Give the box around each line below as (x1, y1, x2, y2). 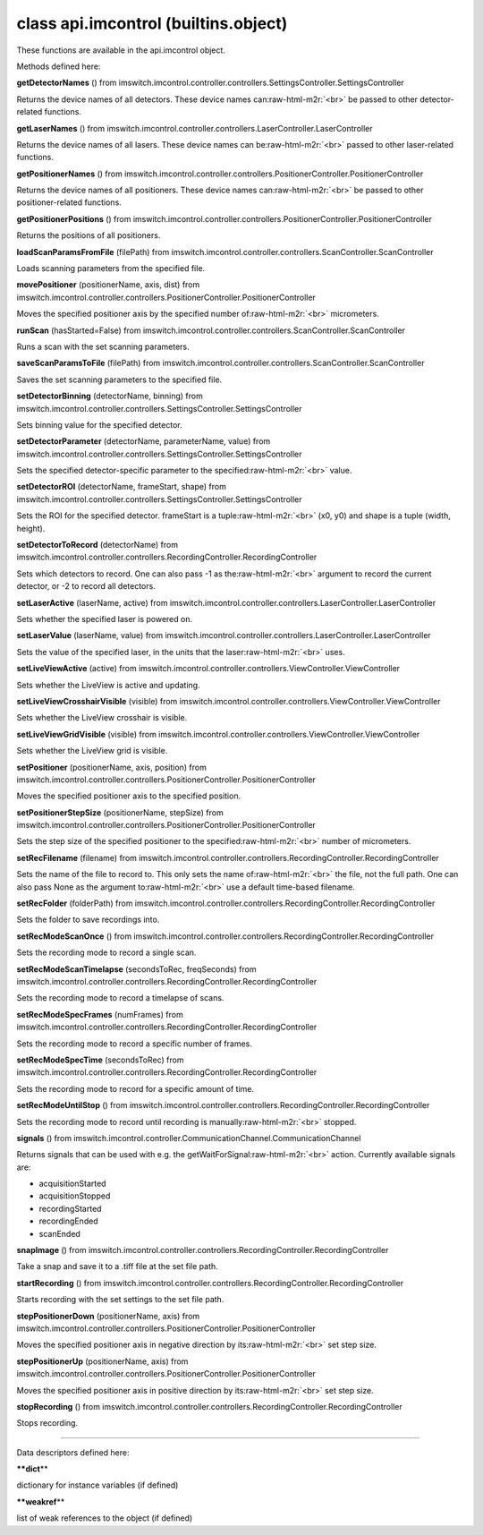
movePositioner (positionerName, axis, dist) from (16, 279, 200, 290)
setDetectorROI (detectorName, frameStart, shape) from (16, 482, 227, 492)
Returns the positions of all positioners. (16, 230, 161, 241)
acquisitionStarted (38, 1178, 106, 1190)
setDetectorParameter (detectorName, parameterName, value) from (16, 436, 271, 447)
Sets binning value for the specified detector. (16, 419, 182, 430)
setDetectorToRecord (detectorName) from (16, 540, 179, 550)
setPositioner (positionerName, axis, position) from (16, 762, 208, 772)
